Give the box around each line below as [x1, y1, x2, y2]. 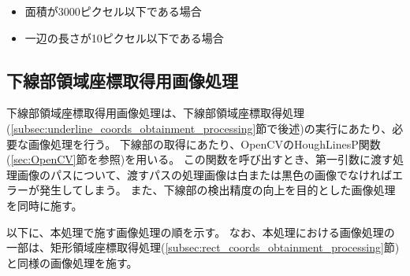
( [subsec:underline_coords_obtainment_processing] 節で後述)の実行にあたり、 [6, 120, 393, 136]
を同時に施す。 [6, 197, 83, 213]
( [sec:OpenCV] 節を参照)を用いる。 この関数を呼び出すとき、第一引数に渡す [6, 151, 393, 167]
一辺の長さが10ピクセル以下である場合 [24, 29, 224, 46]
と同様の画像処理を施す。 [6, 254, 138, 270]
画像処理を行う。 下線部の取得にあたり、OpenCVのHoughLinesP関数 [28, 135, 381, 152]
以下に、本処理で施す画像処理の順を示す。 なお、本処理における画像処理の [6, 223, 395, 240]
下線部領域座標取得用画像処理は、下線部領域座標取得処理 [6, 105, 304, 121]
